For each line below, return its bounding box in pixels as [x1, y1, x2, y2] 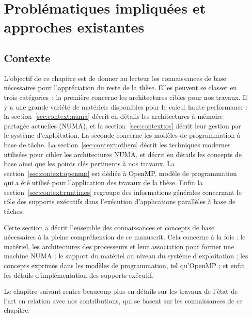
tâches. [4, 206, 24, 216]
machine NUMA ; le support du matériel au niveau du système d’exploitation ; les [4, 251, 248, 261]
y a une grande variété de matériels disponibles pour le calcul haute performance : [4, 101, 248, 111]
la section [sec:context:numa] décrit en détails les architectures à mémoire [4, 111, 223, 121]
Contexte [4, 50, 50, 65]
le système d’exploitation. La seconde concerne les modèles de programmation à [4, 130, 240, 140]
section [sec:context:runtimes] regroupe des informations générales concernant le [4, 187, 242, 197]
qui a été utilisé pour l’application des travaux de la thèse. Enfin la [4, 177, 203, 188]
